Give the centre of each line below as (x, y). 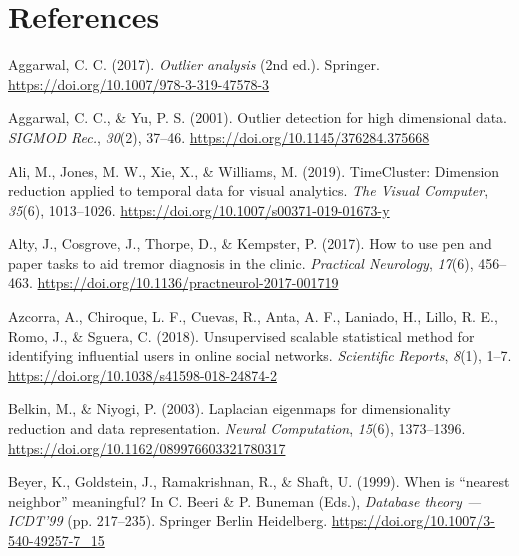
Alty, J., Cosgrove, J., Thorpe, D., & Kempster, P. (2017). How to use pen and (250, 243)
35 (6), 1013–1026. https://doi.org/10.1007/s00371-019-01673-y (199, 209)
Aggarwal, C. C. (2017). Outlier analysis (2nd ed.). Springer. (194, 64)
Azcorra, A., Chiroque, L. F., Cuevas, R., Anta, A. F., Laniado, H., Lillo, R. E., (253, 316)
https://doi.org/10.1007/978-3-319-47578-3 (139, 83)
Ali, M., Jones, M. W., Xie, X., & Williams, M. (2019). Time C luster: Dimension (254, 170)
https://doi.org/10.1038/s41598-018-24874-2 (142, 374)
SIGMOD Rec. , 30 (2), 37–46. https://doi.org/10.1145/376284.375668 (219, 136)
